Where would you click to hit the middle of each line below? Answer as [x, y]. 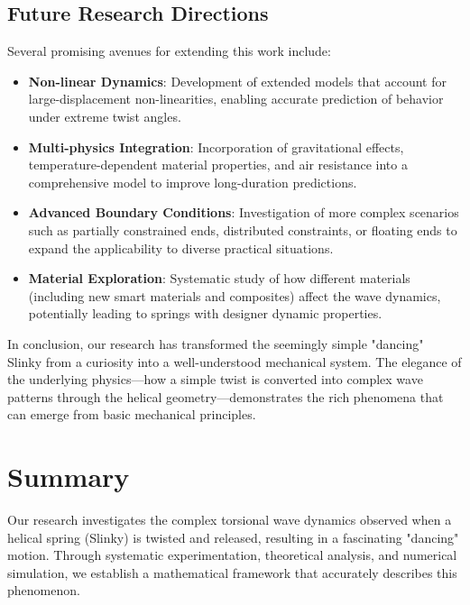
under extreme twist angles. [105, 116]
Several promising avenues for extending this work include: [169, 51]
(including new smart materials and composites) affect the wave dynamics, [235, 295]
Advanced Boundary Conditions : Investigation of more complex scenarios [244, 212]
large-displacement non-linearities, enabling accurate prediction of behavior [236, 99]
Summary [69, 477]
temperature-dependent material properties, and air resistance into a [218, 165]
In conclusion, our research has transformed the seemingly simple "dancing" [216, 343]
